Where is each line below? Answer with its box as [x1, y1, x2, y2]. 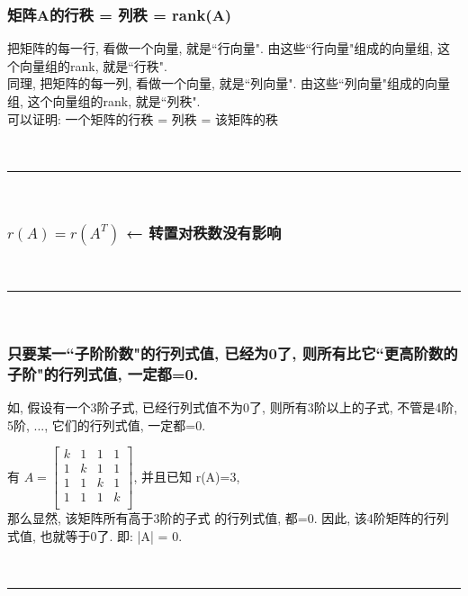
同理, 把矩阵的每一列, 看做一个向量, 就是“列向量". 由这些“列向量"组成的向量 [7, 74, 450, 93]
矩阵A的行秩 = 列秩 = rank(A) [7, 3, 232, 25]
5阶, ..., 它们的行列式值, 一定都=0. [7, 415, 206, 434]
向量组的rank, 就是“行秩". [19, 56, 167, 75]
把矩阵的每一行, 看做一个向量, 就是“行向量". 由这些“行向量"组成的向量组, [7, 39, 434, 58]
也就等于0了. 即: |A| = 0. [40, 526, 183, 545]
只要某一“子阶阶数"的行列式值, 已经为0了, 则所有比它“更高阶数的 [7, 341, 458, 364]
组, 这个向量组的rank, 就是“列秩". [7, 92, 201, 110]
